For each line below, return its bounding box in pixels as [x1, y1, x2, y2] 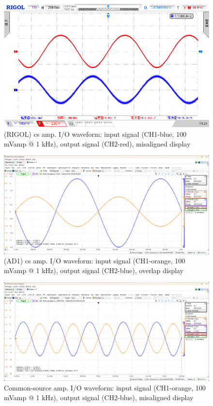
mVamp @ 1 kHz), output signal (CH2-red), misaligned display [4, 138, 191, 148]
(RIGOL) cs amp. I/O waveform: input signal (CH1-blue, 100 [4, 129, 187, 139]
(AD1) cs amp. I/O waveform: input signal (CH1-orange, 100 [4, 256, 185, 266]
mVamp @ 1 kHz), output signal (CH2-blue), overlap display [4, 265, 183, 276]
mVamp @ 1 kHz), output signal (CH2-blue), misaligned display [4, 392, 194, 402]
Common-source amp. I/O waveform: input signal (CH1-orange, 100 [4, 382, 206, 392]
